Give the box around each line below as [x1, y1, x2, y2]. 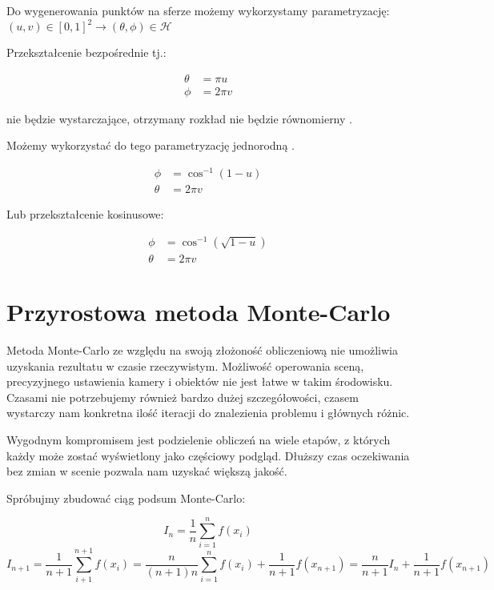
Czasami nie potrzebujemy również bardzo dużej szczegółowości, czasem [6, 388, 359, 405]
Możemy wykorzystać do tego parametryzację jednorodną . [6, 137, 295, 154]
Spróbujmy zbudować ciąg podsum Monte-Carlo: [6, 489, 246, 506]
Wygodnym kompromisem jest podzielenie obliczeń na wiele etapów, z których [6, 431, 391, 448]
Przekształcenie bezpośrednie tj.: [6, 44, 167, 61]
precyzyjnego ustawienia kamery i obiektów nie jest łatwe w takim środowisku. [6, 373, 393, 390]
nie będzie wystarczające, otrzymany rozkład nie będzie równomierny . [6, 110, 352, 126]
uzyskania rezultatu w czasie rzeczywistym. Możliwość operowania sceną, [6, 357, 364, 374]
